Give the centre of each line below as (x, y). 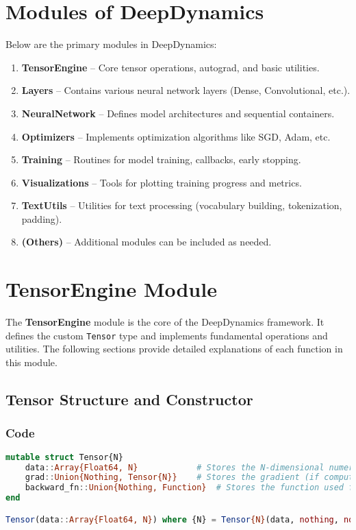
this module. (31, 362)
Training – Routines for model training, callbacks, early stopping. (161, 159)
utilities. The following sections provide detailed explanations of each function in (174, 349)
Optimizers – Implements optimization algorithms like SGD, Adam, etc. (176, 136)
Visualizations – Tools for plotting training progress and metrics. (162, 182)
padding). (42, 218)
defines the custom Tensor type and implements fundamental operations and (167, 335)
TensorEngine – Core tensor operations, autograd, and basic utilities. (170, 67)
